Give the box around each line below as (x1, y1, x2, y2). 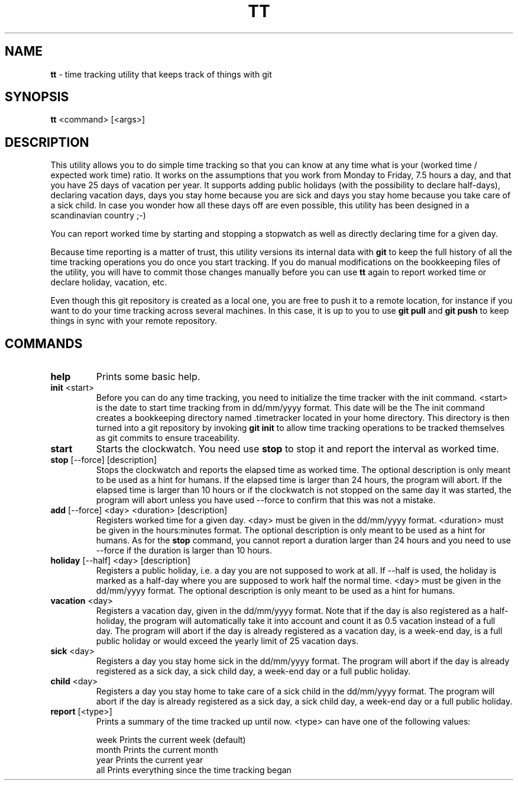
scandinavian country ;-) (50, 210, 146, 221)
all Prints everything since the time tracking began (96, 765, 292, 776)
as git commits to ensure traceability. (96, 433, 240, 443)
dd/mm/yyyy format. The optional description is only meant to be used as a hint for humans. (96, 585, 455, 596)
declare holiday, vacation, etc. (50, 277, 167, 288)
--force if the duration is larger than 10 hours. (96, 545, 273, 556)
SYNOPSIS (5, 89, 69, 105)
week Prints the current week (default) (96, 735, 246, 745)
